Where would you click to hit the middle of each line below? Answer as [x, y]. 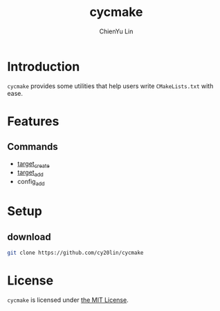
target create [33, 164]
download [29, 237]
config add [31, 183]
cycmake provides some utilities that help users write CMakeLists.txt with [110, 86]
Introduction [44, 66]
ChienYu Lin [116, 31]
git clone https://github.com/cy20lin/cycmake [75, 253]
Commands [33, 147]
